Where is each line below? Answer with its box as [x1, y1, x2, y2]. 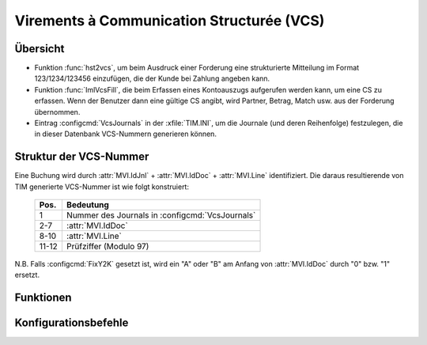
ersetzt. [14, 270, 40, 280]
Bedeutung [66, 199, 110, 210]
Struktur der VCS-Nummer [14, 150, 149, 164]
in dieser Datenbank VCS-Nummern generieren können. [34, 129, 217, 138]
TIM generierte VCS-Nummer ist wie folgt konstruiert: [14, 182, 190, 191]
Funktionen [14, 291, 72, 305]
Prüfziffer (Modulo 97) [66, 241, 149, 252]
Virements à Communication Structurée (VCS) [14, 12, 325, 29]
